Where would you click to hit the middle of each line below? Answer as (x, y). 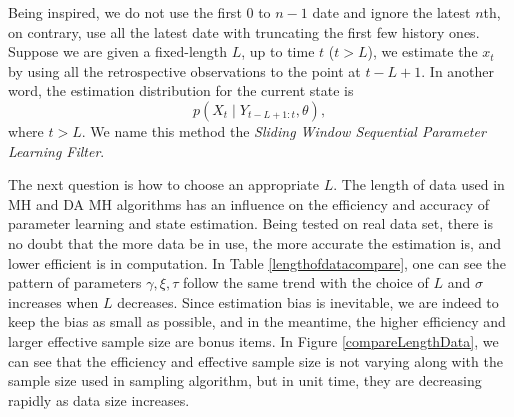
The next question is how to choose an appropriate (164, 184)
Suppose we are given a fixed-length (118, 51)
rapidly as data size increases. (99, 399)
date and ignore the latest (391, 12)
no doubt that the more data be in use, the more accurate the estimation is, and (255, 242)
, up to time (278, 51)
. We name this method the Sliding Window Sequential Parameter (283, 130)
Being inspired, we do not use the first (125, 12)
